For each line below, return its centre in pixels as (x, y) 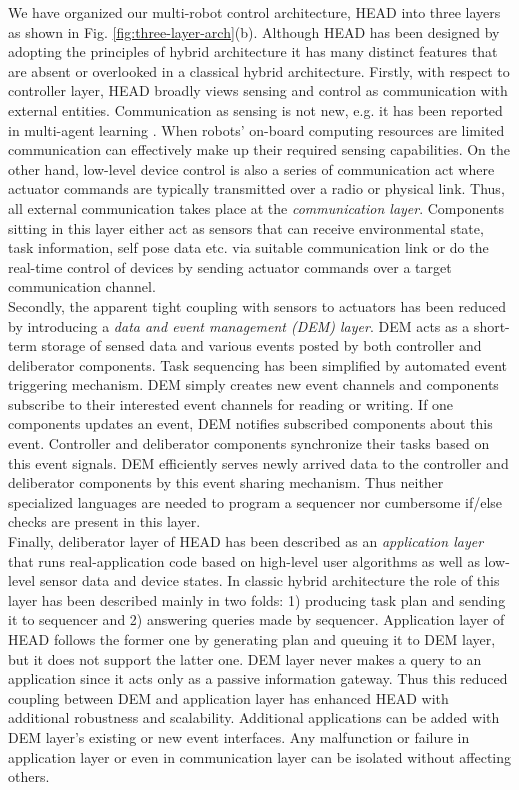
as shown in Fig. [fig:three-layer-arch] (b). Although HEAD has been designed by (254, 31)
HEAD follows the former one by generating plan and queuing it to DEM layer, (252, 639)
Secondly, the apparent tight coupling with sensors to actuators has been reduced (257, 305)
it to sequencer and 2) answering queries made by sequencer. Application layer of (256, 619)
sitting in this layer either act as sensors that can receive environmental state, (246, 227)
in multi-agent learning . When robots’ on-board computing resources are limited (256, 129)
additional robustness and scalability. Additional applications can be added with (254, 717)
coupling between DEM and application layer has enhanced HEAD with (228, 697)
